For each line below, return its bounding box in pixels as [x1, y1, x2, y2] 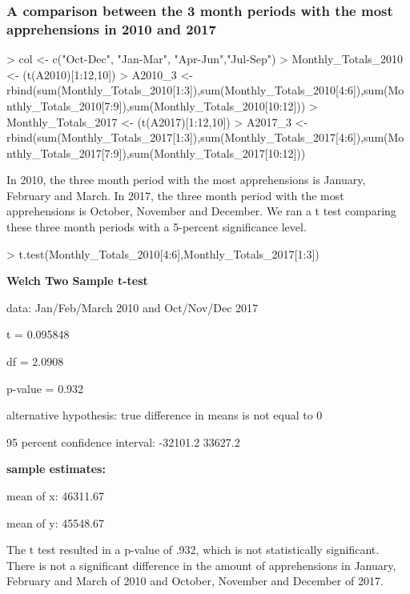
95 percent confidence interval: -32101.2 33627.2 [6, 433, 240, 450]
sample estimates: [6, 460, 106, 477]
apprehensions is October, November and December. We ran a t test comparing [6, 203, 396, 219]
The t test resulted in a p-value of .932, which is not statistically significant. [6, 541, 380, 558]
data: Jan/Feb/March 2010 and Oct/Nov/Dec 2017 [6, 299, 259, 315]
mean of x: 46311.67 [6, 488, 105, 504]
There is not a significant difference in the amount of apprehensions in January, [6, 556, 396, 573]
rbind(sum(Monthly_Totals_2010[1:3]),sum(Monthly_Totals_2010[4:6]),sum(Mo [6, 82, 404, 98]
